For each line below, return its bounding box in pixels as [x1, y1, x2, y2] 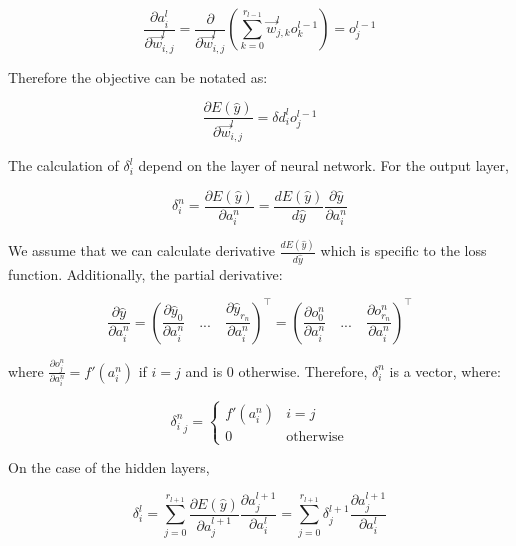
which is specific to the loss [320, 240, 487, 261]
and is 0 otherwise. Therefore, [185, 360, 368, 381]
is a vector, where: [389, 360, 501, 381]
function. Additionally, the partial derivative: [8, 263, 283, 284]
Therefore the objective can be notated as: [8, 66, 268, 87]
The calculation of [8, 155, 119, 176]
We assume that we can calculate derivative [8, 240, 275, 261]
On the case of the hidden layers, [8, 457, 210, 478]
